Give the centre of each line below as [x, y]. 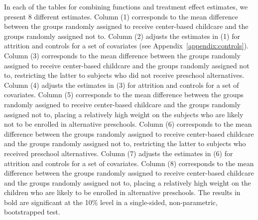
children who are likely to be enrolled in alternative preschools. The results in [122, 192]
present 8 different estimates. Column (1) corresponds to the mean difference [121, 16]
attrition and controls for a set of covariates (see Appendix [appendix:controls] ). [127, 46]
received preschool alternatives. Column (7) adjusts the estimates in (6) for [119, 153]
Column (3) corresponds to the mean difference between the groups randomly [122, 55]
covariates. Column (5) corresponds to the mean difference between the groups [124, 95]
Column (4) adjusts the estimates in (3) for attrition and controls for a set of [122, 85]
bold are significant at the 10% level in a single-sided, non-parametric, [111, 202]
